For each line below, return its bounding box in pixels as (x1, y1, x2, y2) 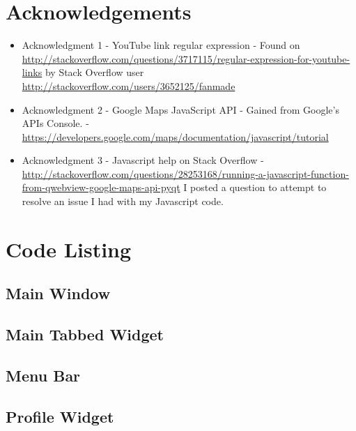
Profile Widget (6, 405, 114, 427)
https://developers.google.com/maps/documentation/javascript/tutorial (22, 129, 329, 144)
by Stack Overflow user (45, 65, 144, 80)
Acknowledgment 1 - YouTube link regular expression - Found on (22, 38, 300, 52)
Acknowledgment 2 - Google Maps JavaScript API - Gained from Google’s (22, 102, 339, 116)
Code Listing (6, 234, 132, 263)
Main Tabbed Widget (6, 324, 164, 345)
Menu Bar (6, 364, 81, 386)
